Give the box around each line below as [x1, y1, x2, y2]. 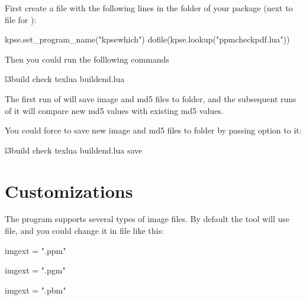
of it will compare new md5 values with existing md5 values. [5, 104, 224, 116]
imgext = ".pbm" [5, 283, 66, 296]
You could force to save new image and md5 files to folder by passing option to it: [5, 124, 302, 136]
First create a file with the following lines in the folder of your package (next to [5, 2, 293, 14]
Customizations [5, 178, 133, 203]
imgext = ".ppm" [5, 244, 66, 256]
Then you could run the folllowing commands [5, 53, 169, 65]
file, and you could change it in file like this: [5, 224, 164, 237]
